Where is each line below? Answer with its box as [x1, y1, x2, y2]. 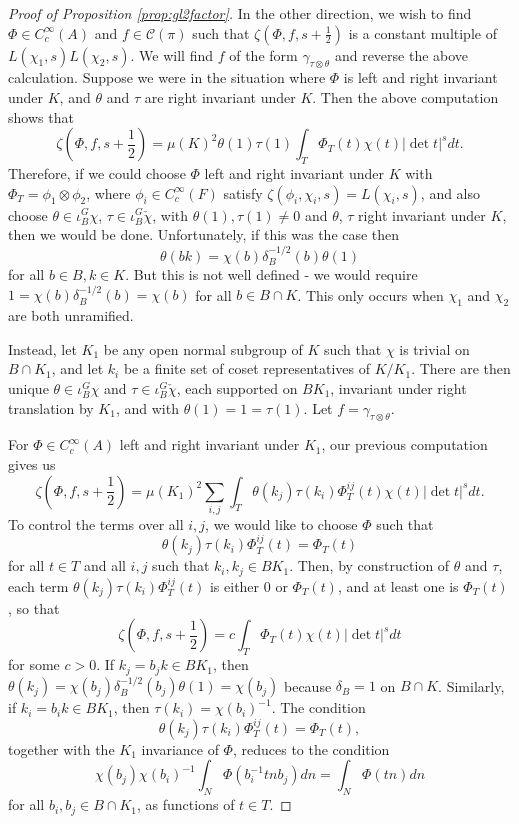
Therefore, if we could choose [8, 162, 186, 183]
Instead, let [8, 338, 77, 359]
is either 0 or [209, 575, 288, 596]
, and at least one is [337, 575, 459, 596]
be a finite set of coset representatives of [123, 358, 371, 379]
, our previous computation [321, 434, 488, 455]
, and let [51, 358, 104, 379]
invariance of [141, 738, 219, 759]
